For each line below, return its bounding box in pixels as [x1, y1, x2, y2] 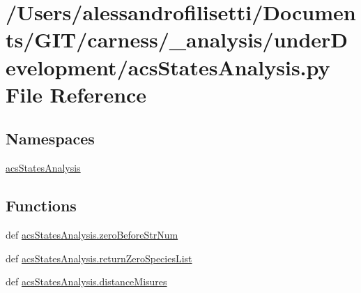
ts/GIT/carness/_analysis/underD [6, 25, 348, 54]
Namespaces [6, 128, 95, 149]
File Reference [6, 80, 147, 108]
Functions [6, 195, 77, 216]
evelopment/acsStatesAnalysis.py [6, 52, 330, 81]
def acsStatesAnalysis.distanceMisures [6, 274, 167, 289]
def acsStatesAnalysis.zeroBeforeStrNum [6, 227, 178, 241]
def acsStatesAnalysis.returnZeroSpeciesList [6, 250, 192, 265]
